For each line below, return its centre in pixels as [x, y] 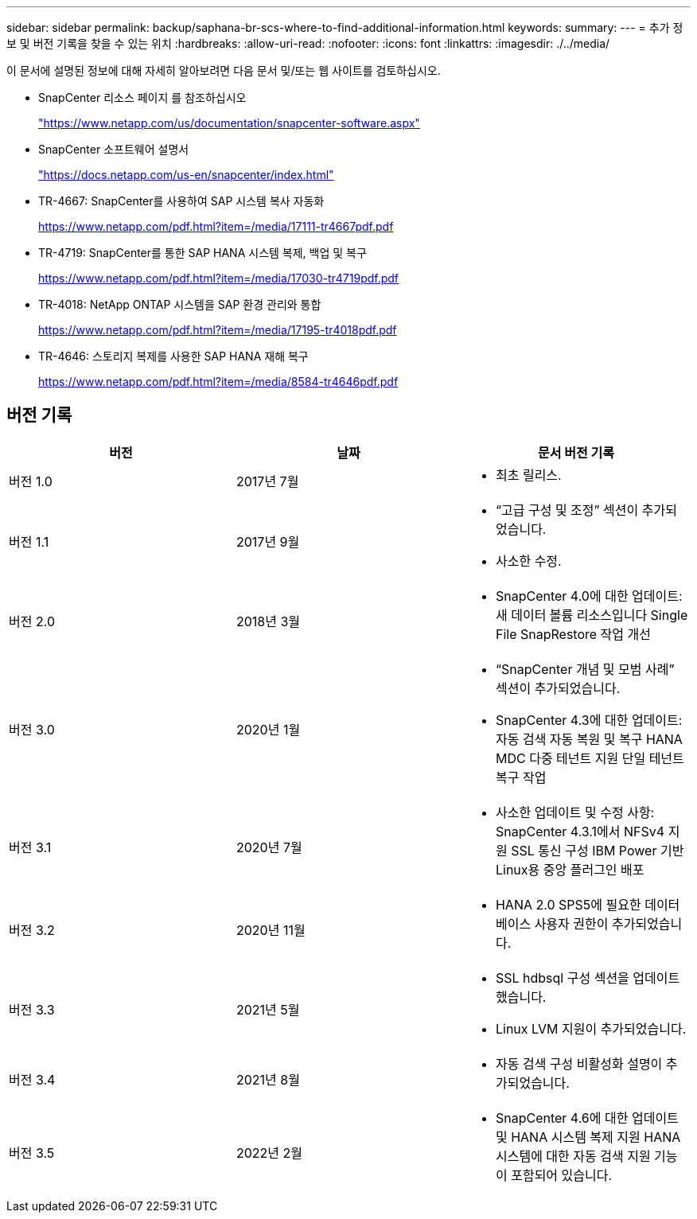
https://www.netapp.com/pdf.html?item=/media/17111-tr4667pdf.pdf [216, 226]
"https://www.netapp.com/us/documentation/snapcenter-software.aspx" [229, 123]
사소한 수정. [528, 561]
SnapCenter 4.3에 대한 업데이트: [589, 720]
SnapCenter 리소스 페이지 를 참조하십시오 [142, 97]
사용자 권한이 [571, 923]
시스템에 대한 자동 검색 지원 [573, 1156]
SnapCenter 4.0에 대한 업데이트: [589, 596]
